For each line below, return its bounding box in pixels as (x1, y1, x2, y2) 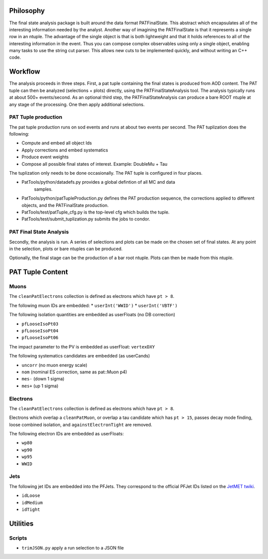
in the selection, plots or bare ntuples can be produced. (9, 246, 123, 252)
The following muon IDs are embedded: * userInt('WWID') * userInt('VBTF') (9, 302, 178, 308)
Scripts (9, 534, 27, 541)
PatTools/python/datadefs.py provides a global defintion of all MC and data (21, 179, 176, 185)
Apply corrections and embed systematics (21, 147, 109, 153)
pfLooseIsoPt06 (21, 335, 59, 341)
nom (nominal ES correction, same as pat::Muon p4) (21, 369, 128, 375)
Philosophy (9, 6, 45, 15)
